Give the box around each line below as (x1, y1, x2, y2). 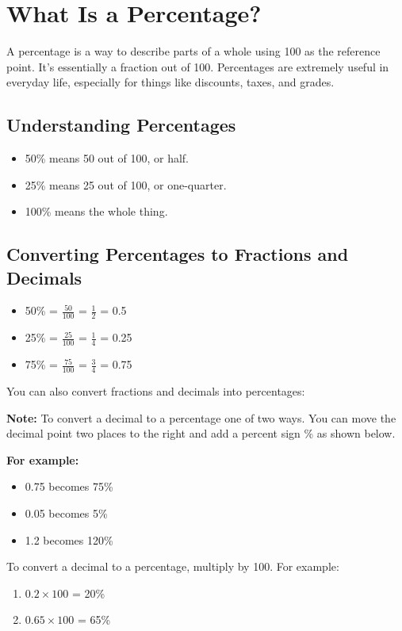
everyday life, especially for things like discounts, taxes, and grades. (6, 74, 335, 90)
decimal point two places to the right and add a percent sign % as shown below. (6, 425, 396, 442)
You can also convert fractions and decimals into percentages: (6, 382, 305, 399)
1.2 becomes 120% (25, 531, 113, 548)
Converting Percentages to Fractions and (6, 242, 349, 266)
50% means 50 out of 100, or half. (25, 150, 190, 166)
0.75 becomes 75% (25, 478, 113, 495)
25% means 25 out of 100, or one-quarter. (25, 176, 227, 193)
